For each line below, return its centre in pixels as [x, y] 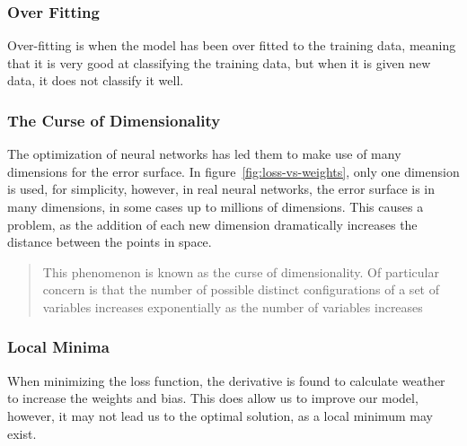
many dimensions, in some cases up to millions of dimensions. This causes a [216, 206]
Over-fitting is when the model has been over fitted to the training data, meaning [232, 45]
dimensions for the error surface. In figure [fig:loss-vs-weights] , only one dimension [233, 171]
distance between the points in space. [110, 242]
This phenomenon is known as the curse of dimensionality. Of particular [241, 271]
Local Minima [58, 347]
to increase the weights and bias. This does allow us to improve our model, [213, 398]
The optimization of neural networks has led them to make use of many [204, 154]
